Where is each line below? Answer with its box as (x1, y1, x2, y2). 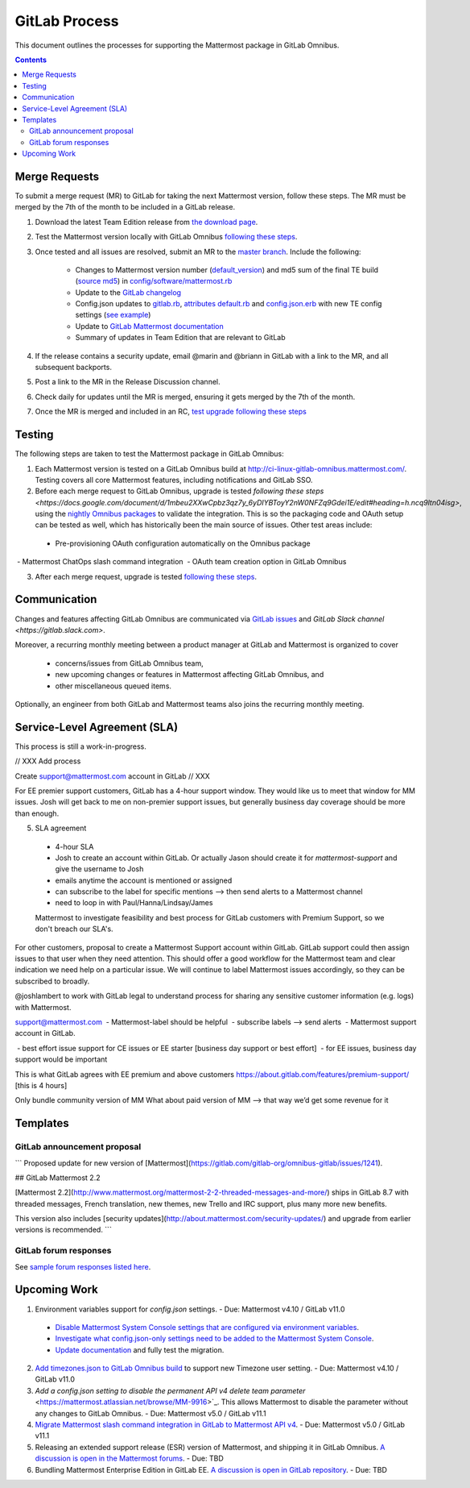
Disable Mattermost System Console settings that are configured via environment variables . (55, 1322, 360, 1332)
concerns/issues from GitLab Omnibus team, (55, 658, 204, 668)
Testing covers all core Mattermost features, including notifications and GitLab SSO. (35, 475, 313, 484)
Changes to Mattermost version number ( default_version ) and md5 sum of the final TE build (75, 264, 378, 274)
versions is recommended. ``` (14, 1225, 112, 1235)
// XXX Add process (14, 756, 81, 766)
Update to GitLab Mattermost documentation (75, 321, 225, 330)
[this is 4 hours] (14, 1080, 68, 1090)
